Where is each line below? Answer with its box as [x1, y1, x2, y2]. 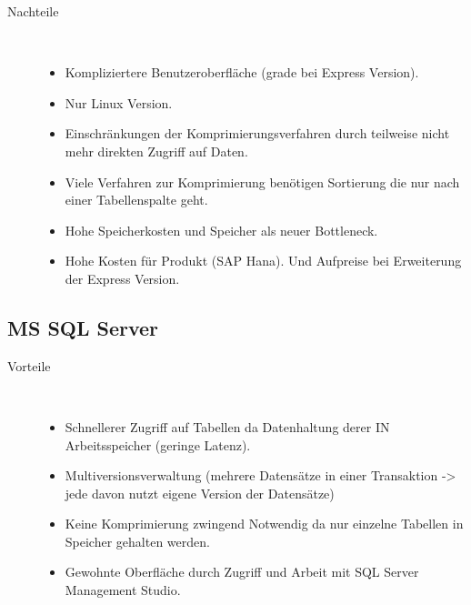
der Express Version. [65, 268, 180, 287]
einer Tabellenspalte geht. [65, 190, 208, 209]
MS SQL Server [7, 313, 159, 341]
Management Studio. [65, 580, 181, 600]
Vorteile [7, 356, 51, 375]
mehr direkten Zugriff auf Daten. [65, 141, 248, 160]
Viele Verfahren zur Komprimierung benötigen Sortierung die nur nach [65, 172, 460, 191]
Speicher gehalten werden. [65, 531, 210, 550]
